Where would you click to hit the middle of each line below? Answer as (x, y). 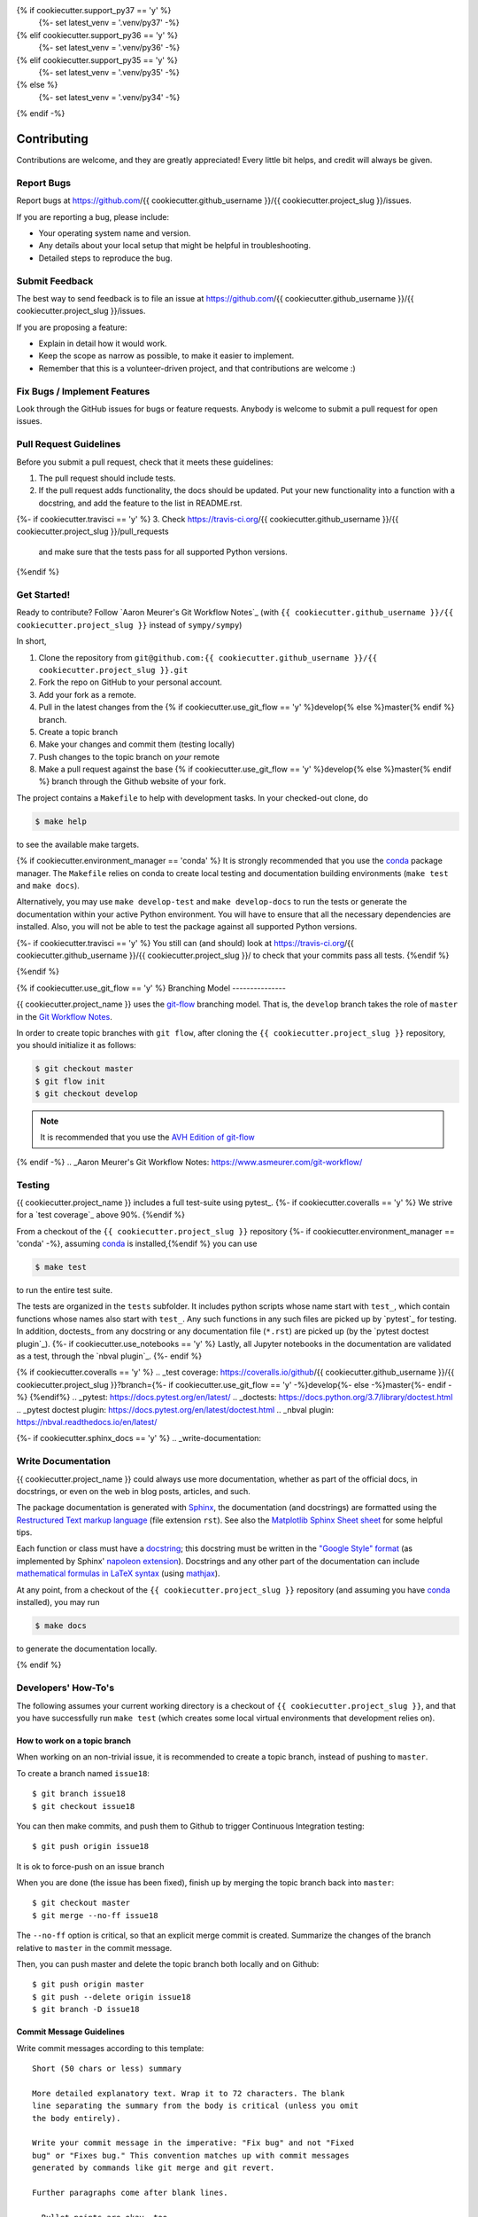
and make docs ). (48, 885)
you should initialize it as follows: (76, 1046)
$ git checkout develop (87, 1094)
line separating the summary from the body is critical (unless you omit (196, 2106)
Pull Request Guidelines (69, 444)
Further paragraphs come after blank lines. (131, 2192)
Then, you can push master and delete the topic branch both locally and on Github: (168, 1964)
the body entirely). (77, 2118)
